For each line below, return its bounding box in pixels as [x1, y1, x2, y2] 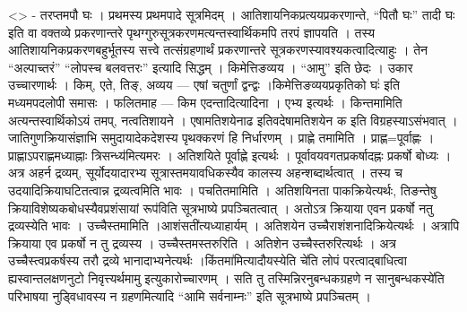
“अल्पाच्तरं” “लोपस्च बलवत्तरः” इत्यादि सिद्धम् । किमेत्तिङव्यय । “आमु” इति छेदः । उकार [8, 57, 413, 76]
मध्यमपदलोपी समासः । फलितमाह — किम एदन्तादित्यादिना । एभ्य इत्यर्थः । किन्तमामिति [8, 92, 402, 111]
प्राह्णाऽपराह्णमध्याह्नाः [8, 145, 88, 164]
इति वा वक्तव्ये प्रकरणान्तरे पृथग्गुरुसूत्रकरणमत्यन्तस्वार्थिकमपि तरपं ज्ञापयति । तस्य [8, 22, 376, 41]
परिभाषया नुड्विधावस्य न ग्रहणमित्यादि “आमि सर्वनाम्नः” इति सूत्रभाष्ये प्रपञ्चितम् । [8, 286, 371, 305]
